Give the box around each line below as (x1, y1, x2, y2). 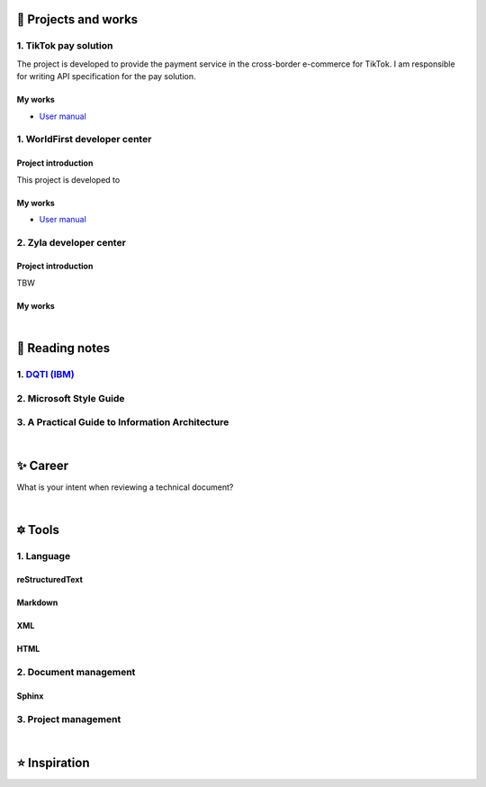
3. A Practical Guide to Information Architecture (16, 416, 229, 429)
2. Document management (16, 666, 136, 679)
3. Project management (16, 712, 121, 725)
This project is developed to (16, 174, 121, 185)
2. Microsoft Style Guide (16, 392, 125, 404)
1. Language (16, 549, 71, 562)
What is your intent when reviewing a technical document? (16, 482, 234, 493)
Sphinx (16, 690, 44, 701)
